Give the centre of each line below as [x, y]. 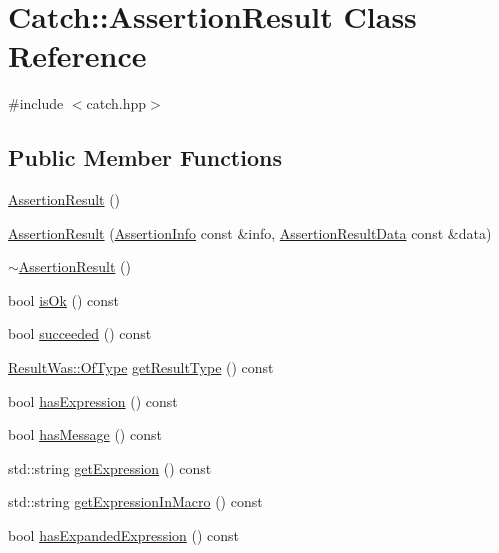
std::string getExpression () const [110, 467]
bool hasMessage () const [85, 434]
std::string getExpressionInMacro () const [135, 501]
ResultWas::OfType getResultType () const [141, 367]
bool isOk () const [64, 299]
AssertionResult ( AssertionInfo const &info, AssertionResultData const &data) [250, 232]
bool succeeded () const [80, 333]
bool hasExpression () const [93, 400]
